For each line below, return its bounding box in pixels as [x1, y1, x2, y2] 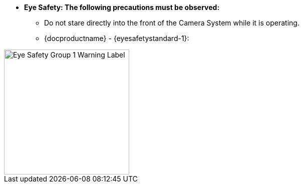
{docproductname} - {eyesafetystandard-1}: [44, 34, 189, 42]
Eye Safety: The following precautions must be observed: [24, 3, 220, 11]
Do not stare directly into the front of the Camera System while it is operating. [44, 18, 299, 27]
